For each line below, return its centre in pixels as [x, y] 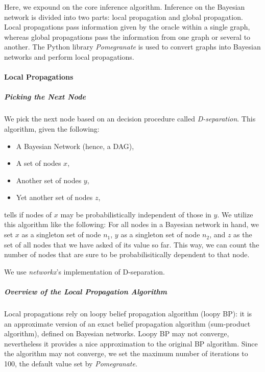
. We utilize [235, 214]
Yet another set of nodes [54, 197]
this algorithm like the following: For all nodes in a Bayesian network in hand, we [131, 224]
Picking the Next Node [45, 97]
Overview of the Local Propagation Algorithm [86, 292]
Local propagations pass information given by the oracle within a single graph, [127, 27]
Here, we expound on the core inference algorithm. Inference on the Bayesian [125, 7]
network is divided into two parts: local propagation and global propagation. [124, 17]
